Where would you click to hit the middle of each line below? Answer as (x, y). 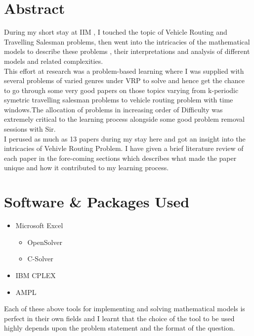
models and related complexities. (54, 61)
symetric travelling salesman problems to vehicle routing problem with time (119, 100)
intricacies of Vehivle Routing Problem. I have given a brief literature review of (124, 148)
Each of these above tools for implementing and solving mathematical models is (125, 309)
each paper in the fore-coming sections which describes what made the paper (120, 158)
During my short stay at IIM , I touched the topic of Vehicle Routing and (116, 32)
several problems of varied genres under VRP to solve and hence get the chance (124, 80)
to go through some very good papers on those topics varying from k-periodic (121, 90)
